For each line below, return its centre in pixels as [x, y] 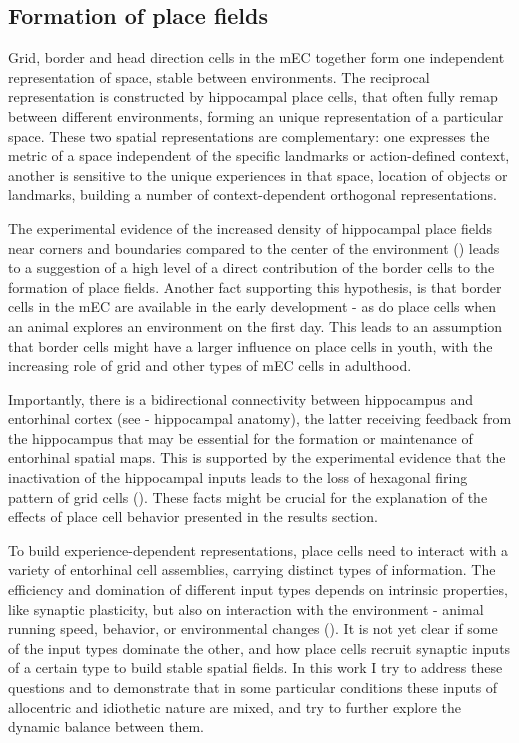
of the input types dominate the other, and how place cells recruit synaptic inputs [259, 647]
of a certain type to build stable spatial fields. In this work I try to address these [255, 667]
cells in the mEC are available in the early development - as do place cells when [252, 306]
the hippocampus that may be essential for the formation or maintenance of [240, 437]
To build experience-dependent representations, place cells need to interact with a [258, 549]
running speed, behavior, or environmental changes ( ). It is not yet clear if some [253, 628]
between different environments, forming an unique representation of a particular [256, 115]
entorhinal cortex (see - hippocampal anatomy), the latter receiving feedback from [260, 418]
